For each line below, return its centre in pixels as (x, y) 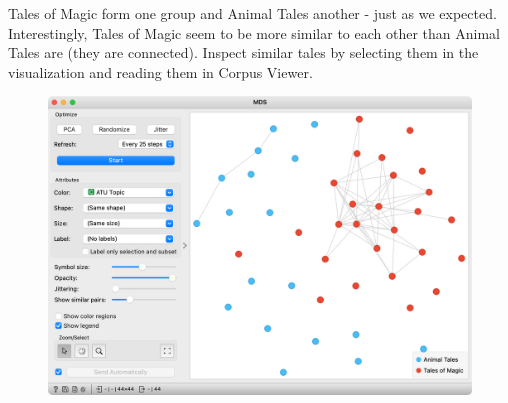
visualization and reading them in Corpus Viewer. (160, 71)
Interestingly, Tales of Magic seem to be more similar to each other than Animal (254, 32)
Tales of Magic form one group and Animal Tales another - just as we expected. (252, 13)
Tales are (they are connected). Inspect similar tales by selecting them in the (243, 52)
